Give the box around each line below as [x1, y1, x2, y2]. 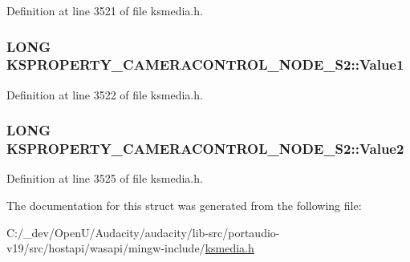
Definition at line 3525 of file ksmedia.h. [6, 170, 203, 187]
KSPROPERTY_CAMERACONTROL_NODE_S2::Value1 [6, 54, 404, 75]
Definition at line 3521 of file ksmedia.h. [6, 2, 203, 18]
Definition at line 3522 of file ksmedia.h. [6, 86, 203, 103]
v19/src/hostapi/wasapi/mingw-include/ [6, 240, 205, 256]
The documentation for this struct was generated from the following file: [6, 197, 362, 214]
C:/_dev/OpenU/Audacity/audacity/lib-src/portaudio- [6, 224, 280, 240]
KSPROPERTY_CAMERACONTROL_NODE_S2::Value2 [6, 139, 404, 159]
